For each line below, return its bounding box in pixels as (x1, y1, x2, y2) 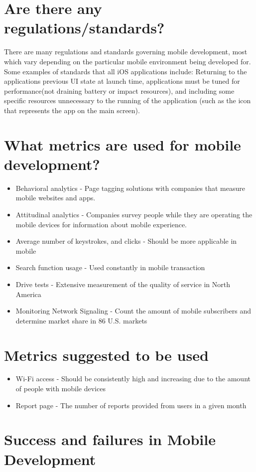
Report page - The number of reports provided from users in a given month (15, 400, 247, 410)
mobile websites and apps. (15, 192, 96, 203)
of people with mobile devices (15, 383, 106, 394)
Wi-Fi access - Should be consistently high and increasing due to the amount (15, 373, 251, 384)
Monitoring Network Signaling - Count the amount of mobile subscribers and (15, 306, 251, 316)
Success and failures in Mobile (4, 429, 216, 450)
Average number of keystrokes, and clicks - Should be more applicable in (15, 236, 237, 246)
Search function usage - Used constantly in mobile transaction (15, 262, 205, 273)
